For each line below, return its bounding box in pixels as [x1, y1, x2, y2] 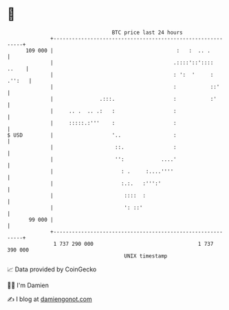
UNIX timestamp [124, 252, 168, 260]
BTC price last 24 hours [111, 29, 184, 36]
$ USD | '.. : [7, 131, 177, 139]
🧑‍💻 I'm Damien [7, 281, 50, 289]
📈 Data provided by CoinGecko [7, 265, 97, 273]
